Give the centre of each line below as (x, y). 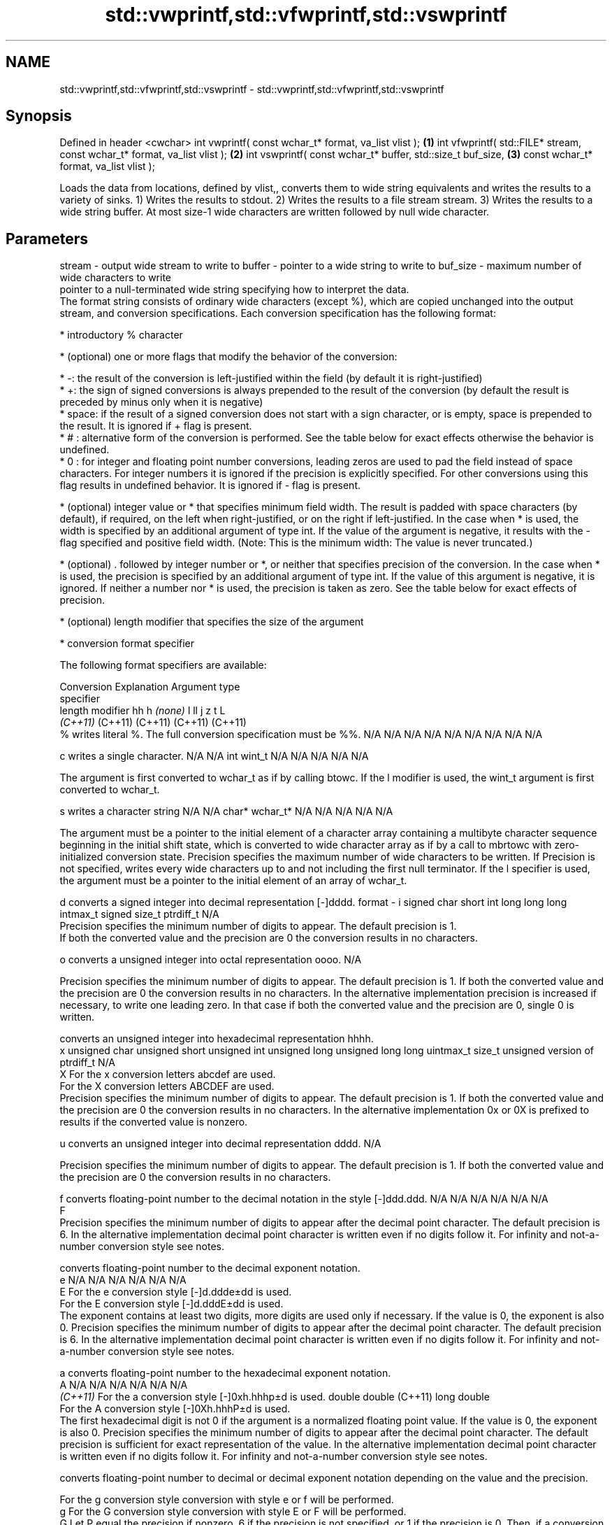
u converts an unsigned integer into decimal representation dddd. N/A (220, 1144)
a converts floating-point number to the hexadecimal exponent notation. (225, 1373)
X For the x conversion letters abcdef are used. (168, 1074)
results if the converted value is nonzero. (154, 1122)
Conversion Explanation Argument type (150, 687)
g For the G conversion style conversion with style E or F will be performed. (233, 1512)
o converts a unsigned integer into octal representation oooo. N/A (211, 960)
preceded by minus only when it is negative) (161, 402)
